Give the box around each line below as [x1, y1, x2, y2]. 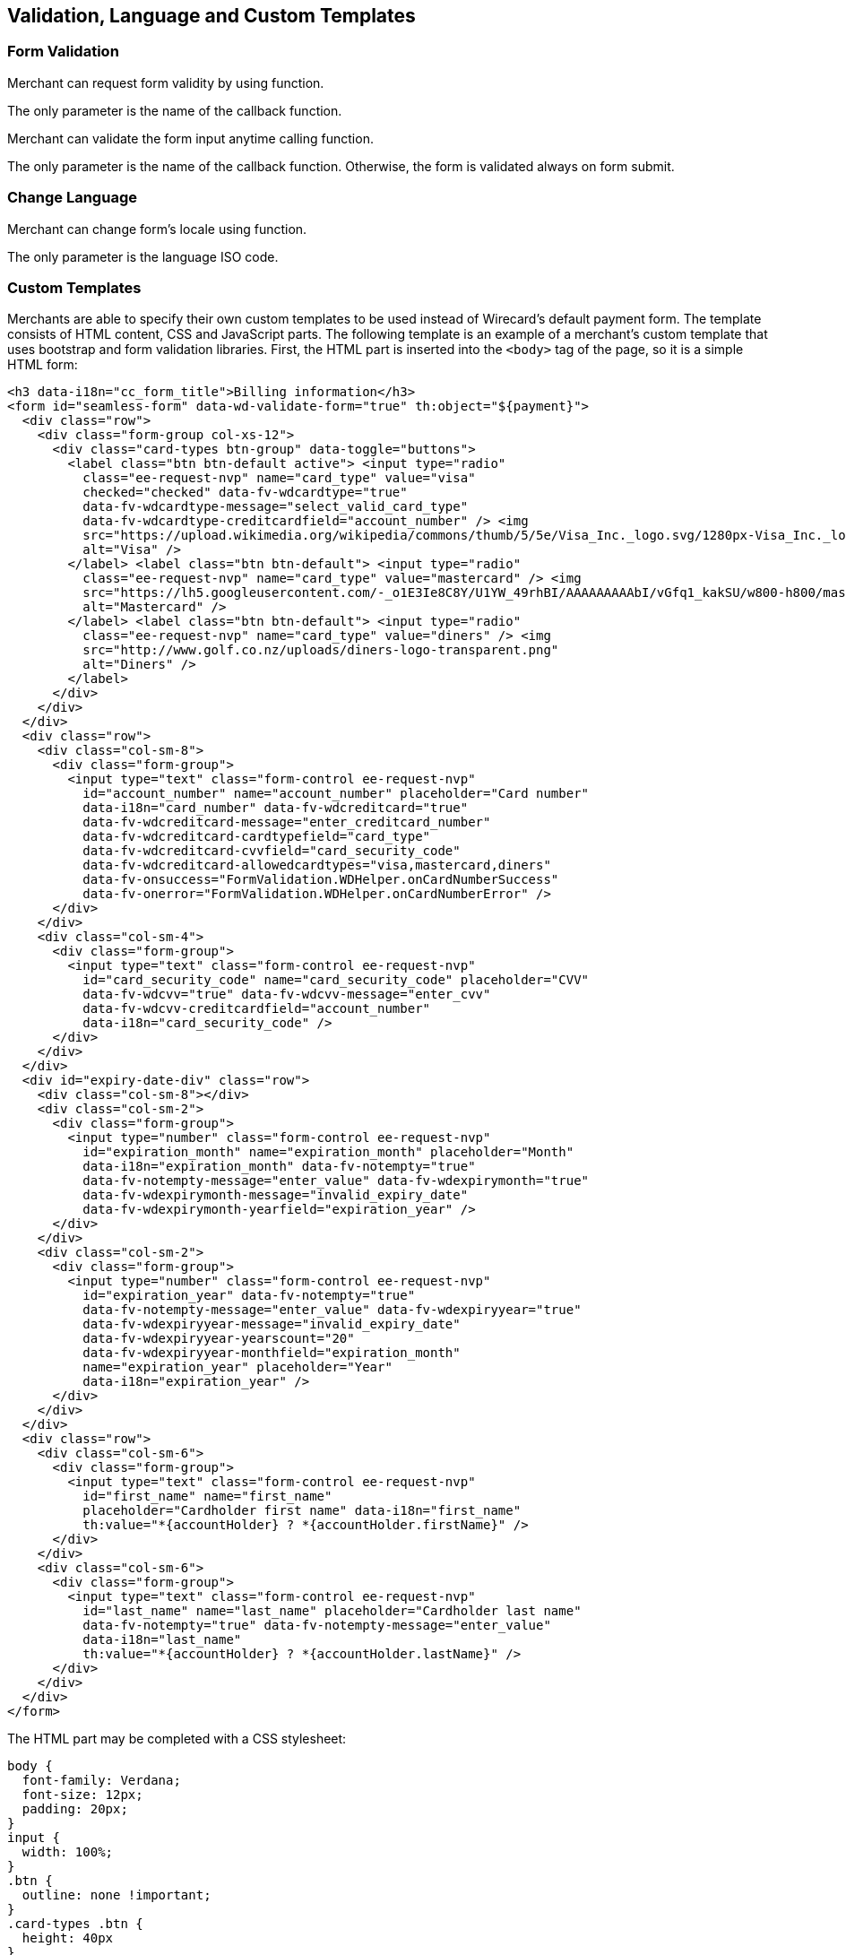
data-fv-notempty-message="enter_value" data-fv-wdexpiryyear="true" [82, 1302, 582, 1318]
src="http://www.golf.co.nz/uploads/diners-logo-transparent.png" [82, 643, 559, 658]
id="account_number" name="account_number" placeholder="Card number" [82, 786, 590, 801]
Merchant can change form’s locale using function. [7, 221, 307, 237]
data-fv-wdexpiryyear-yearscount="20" [82, 1331, 355, 1346]
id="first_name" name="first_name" [82, 1489, 332, 1504]
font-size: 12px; [22, 1787, 143, 1803]
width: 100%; [22, 1845, 114, 1860]
